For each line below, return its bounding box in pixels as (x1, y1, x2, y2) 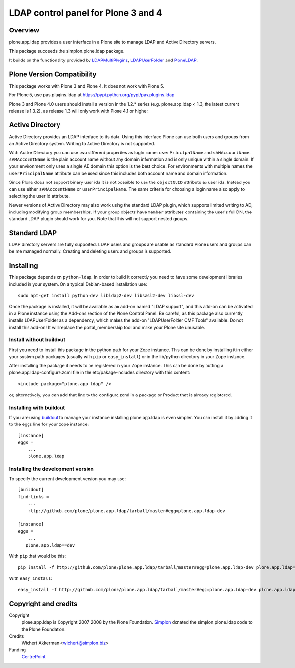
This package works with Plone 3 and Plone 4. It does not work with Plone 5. (9, 83, 165, 89)
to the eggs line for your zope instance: (9, 421, 89, 427)
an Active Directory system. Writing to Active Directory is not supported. (9, 141, 156, 147)
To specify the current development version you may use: (9, 476, 126, 482)
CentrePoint (21, 654, 46, 660)
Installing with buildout (9, 404, 65, 411)
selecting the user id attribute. (9, 193, 70, 199)
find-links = (18, 494, 49, 499)
